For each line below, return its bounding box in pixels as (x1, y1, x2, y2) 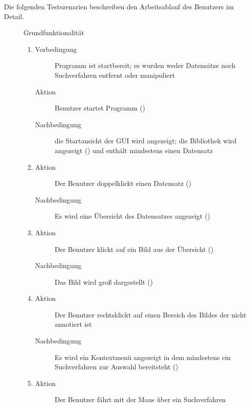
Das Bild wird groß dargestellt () (54, 276, 153, 287)
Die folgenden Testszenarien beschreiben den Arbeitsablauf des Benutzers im (4, 1, 234, 11)
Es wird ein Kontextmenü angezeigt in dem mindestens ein (54, 352, 231, 362)
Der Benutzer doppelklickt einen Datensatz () (54, 178, 191, 188)
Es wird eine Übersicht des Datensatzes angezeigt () (54, 211, 210, 221)
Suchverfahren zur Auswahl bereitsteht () (54, 361, 179, 372)
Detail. (4, 11, 24, 21)
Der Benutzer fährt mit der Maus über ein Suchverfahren (54, 394, 226, 405)
